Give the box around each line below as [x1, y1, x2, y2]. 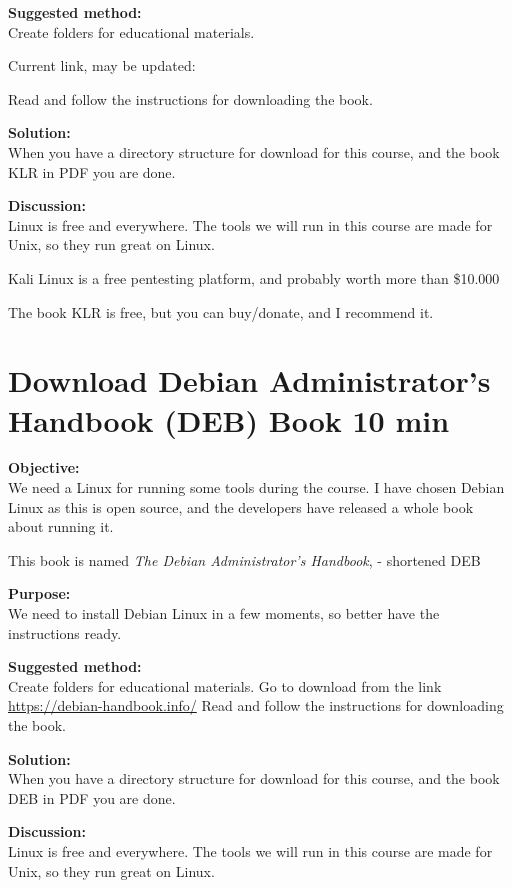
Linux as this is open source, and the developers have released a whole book [8, 496, 474, 517]
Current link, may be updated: [8, 55, 196, 76]
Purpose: [8, 583, 71, 604]
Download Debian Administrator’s [8, 360, 491, 401]
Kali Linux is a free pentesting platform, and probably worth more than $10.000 [8, 267, 500, 288]
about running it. [8, 516, 114, 537]
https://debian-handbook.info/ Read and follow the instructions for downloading [8, 695, 504, 716]
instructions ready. [8, 622, 122, 643]
